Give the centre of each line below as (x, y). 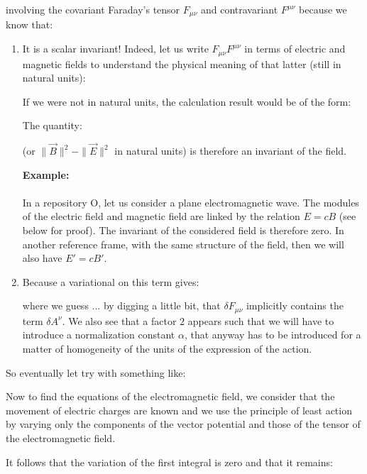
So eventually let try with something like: (96, 372)
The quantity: (52, 125)
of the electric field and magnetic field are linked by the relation (161, 216)
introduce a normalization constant (99, 335)
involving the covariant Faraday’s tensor (93, 9)
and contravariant (239, 9)
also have (42, 258)
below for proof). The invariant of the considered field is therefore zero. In (183, 230)
